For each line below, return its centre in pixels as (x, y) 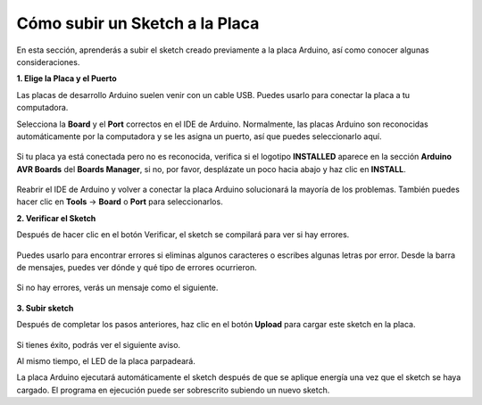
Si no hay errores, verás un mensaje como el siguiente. (117, 288)
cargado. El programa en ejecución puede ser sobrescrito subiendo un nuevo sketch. (173, 390)
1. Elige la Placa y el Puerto (67, 79)
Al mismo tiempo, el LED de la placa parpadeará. (106, 360)
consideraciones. (48, 62)
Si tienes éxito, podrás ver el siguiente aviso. (99, 344)
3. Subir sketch (45, 308)
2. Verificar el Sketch (56, 218)
